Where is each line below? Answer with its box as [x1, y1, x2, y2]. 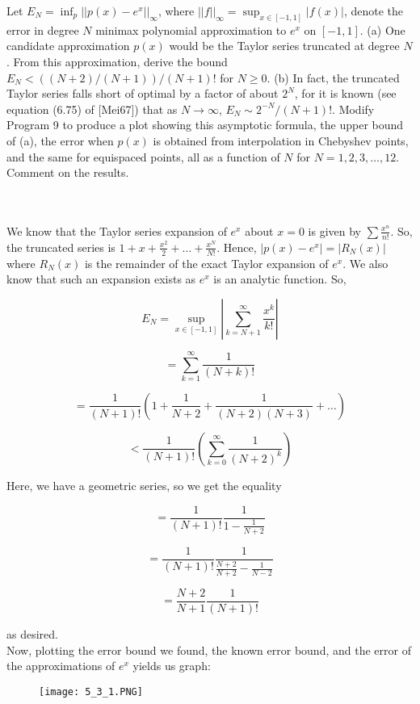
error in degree [6, 21, 79, 38]
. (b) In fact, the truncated [267, 69, 400, 86]
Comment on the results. [6, 164, 129, 181]
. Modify [332, 100, 375, 117]
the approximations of [6, 657, 115, 674]
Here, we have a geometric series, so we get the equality [6, 476, 282, 493]
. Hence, [216, 238, 257, 255]
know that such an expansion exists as [6, 270, 196, 287]
